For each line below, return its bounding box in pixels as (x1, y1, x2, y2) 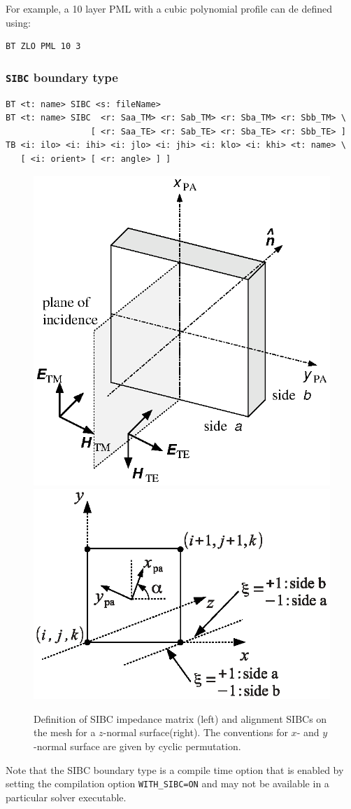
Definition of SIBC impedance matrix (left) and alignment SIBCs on (34, 711, 327, 726)
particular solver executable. (6, 789, 127, 804)
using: (6, 15, 31, 29)
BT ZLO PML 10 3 (6, 41, 81, 52)
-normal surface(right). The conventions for (103, 725, 288, 740)
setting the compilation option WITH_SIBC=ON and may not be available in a (6, 776, 329, 791)
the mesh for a (34, 725, 96, 740)
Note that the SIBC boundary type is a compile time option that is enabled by (6, 762, 344, 777)
